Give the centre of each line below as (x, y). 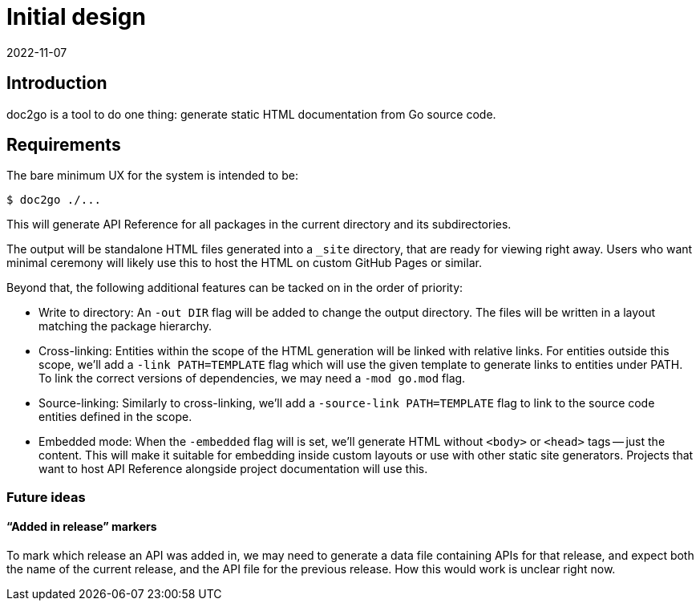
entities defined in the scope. (115, 417)
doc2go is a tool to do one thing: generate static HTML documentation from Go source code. (251, 114)
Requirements (64, 145)
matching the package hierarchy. (125, 326)
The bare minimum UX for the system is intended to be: (152, 176)
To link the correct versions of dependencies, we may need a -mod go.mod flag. (252, 378)
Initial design (76, 17)
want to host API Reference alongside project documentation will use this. (233, 469)
